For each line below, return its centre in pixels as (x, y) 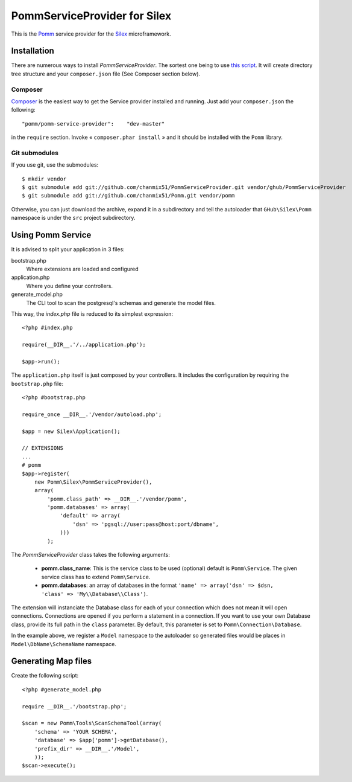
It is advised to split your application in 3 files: (68, 249)
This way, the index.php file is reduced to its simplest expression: (92, 313)
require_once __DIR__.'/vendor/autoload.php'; (92, 414)
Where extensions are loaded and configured (82, 269)
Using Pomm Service (51, 235)
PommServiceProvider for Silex (91, 16)
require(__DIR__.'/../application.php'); (84, 345)
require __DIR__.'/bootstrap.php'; (74, 706)
